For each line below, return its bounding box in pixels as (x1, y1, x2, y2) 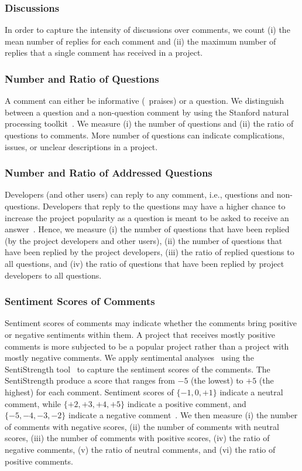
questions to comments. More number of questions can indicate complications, (5, 129, 285, 141)
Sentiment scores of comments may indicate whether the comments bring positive (5, 317, 297, 329)
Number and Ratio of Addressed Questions (5, 165, 212, 180)
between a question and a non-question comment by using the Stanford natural (5, 106, 289, 118)
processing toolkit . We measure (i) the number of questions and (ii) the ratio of (5, 117, 294, 130)
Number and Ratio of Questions (5, 71, 159, 86)
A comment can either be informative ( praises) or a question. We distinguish (5, 94, 284, 107)
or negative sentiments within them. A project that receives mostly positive (5, 328, 276, 340)
